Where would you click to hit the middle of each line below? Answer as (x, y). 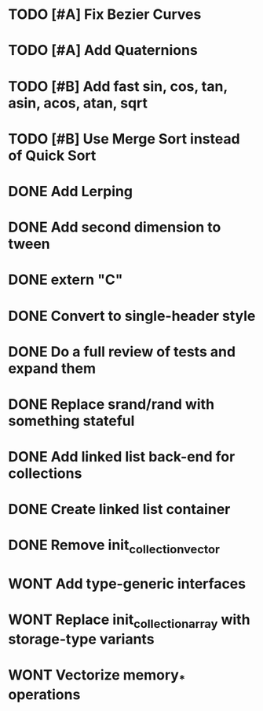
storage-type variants (81, 639)
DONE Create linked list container (119, 510)
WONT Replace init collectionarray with (129, 621)
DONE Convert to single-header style (132, 316)
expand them (52, 368)
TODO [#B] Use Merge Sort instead (124, 139)
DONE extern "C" (66, 280)
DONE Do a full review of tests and (122, 352)
